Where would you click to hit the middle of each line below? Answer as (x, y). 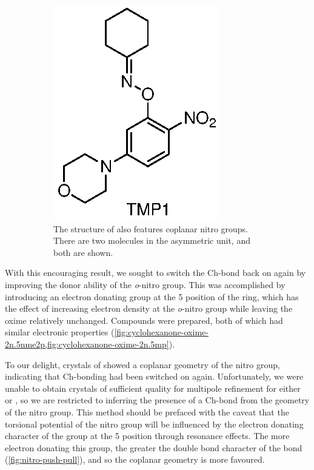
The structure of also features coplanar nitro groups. (151, 228)
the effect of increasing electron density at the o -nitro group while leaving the (149, 308)
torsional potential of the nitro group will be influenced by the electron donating (154, 424)
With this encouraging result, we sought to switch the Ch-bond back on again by (155, 273)
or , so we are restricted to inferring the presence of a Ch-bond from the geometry (157, 400)
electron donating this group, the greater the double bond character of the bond (154, 447)
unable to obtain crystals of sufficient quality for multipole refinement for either (153, 388)
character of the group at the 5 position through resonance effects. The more (147, 436)
